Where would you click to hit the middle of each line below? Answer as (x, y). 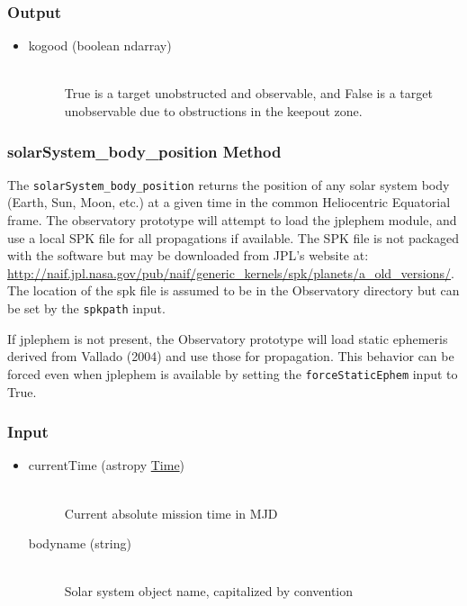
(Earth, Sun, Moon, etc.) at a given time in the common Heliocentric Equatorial (229, 202)
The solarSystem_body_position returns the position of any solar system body (229, 184)
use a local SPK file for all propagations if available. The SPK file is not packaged (233, 237)
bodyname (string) (80, 543)
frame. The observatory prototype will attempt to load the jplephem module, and (232, 220)
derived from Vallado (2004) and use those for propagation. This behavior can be (231, 356)
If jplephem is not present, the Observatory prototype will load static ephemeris (228, 338)
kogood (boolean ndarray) (100, 45)
